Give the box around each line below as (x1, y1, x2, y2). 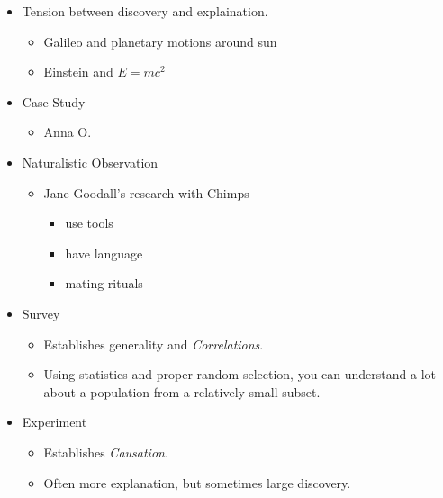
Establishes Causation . (43, 442, 168, 461)
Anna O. (43, 122, 92, 141)
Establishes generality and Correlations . (43, 334, 264, 353)
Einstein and (43, 62, 113, 81)
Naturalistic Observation (22, 152, 158, 171)
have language (65, 243, 143, 262)
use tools (65, 213, 113, 232)
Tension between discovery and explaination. (22, 2, 268, 20)
